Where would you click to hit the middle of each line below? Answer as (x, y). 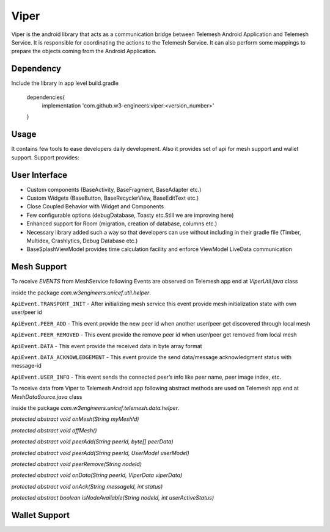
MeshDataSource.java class (47, 396)
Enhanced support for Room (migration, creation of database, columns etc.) (122, 224)
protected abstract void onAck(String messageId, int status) (87, 486)
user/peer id (27, 312)
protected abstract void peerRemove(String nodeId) (76, 464)
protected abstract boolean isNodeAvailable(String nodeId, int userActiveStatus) (112, 498)
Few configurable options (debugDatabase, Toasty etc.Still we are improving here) (130, 215)
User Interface (39, 175)
